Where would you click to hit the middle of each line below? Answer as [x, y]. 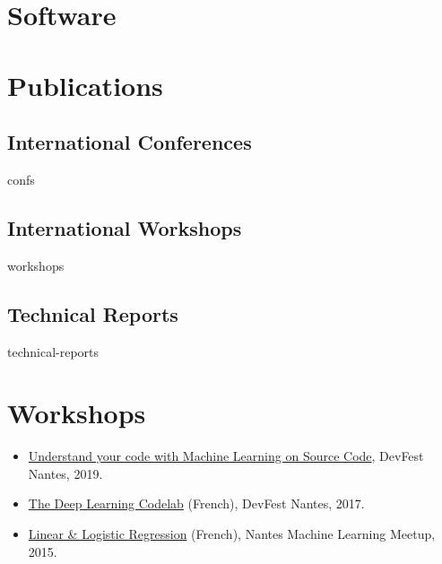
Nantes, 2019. [65, 473]
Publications [85, 85]
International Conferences [130, 142]
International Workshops [125, 227]
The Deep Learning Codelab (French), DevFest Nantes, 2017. [196, 503]
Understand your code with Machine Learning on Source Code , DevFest [226, 456]
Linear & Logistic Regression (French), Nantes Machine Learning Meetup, [232, 534]
